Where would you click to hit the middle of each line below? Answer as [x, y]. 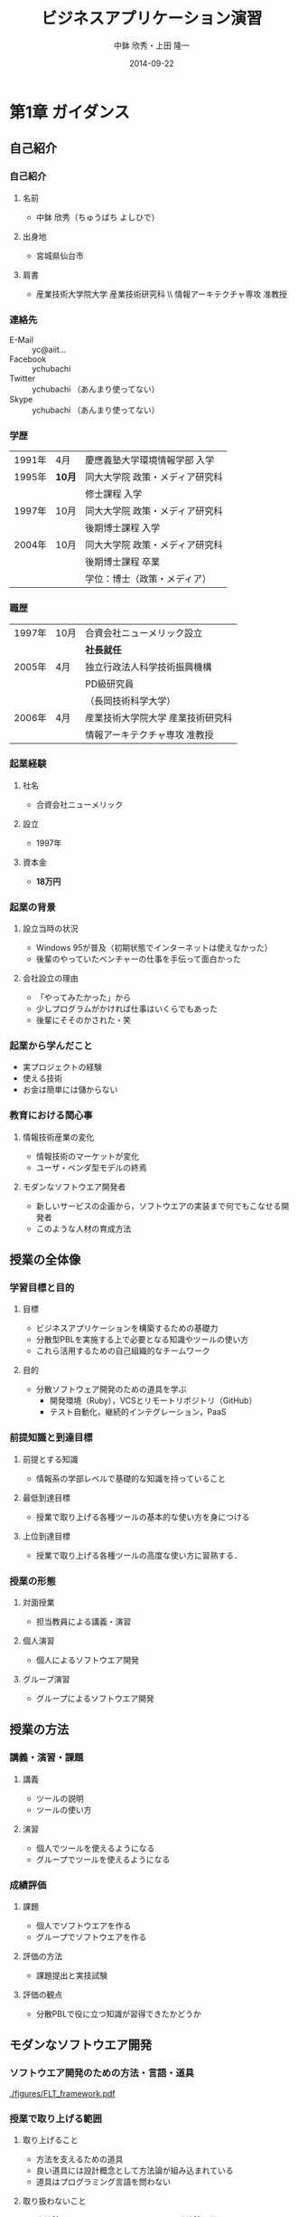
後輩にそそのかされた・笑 [84, 1020]
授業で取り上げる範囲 [56, 2118]
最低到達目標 [46, 1497]
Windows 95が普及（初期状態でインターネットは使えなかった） [154, 948]
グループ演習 [46, 1679]
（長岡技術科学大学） [130, 700]
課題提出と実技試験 [72, 1975]
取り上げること [50, 2139]
